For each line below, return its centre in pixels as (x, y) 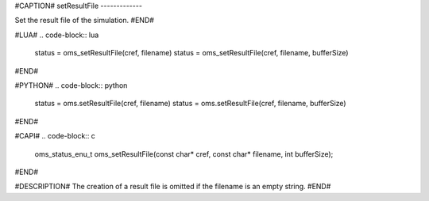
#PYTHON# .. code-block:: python (71, 85)
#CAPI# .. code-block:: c (55, 136)
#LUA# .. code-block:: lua (57, 35)
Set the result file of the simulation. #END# (85, 21)
